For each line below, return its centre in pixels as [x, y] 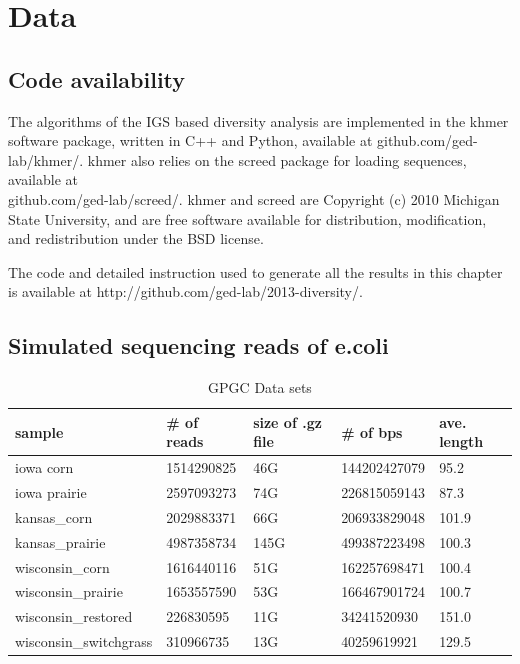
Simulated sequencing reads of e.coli [198, 345]
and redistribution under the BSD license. [136, 238]
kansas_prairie [60, 541]
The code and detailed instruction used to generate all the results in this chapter [255, 271]
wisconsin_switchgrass [84, 641]
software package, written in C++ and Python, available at [190, 140]
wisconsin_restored [74, 616]
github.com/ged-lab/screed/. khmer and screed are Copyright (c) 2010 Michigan [254, 198]
